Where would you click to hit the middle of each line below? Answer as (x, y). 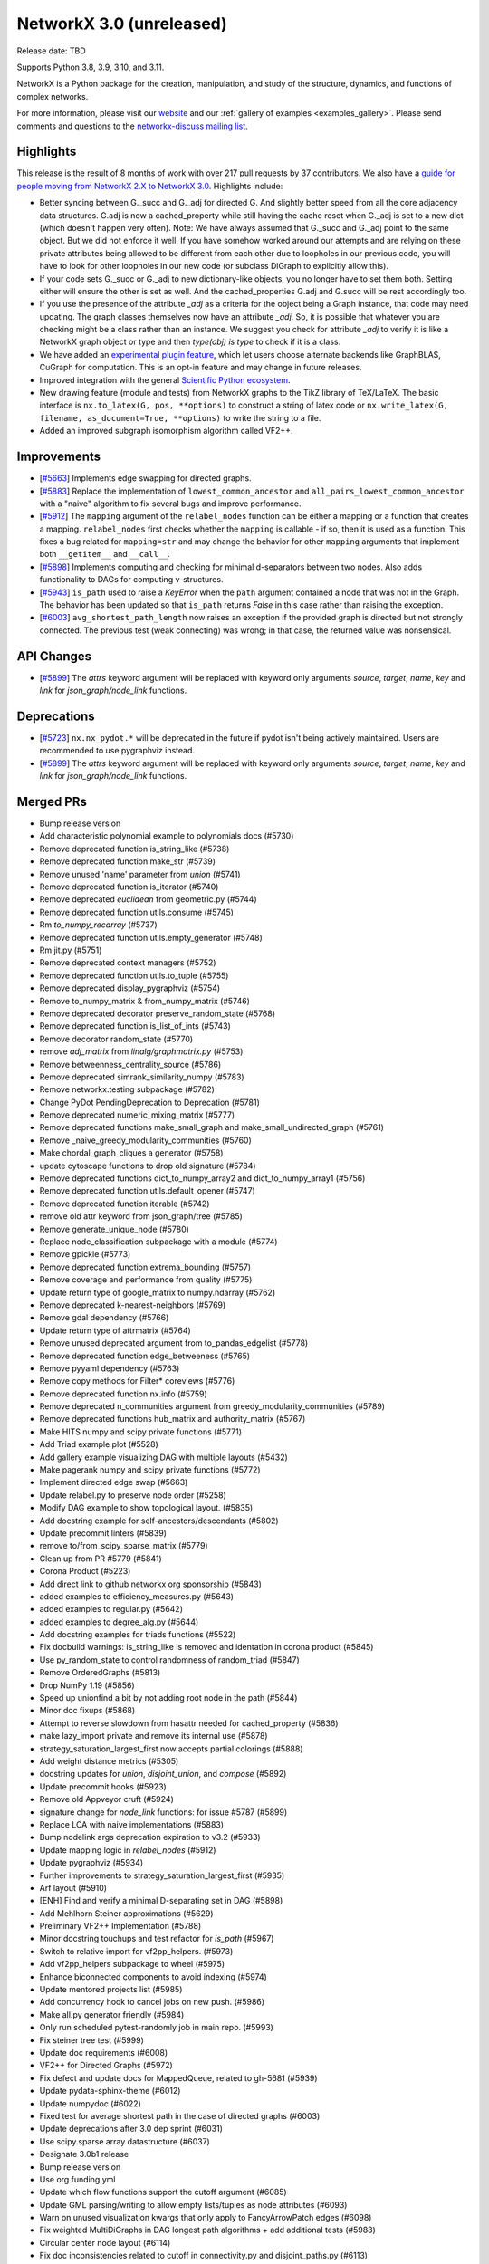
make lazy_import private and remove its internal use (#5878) (153, 1736)
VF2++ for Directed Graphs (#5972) (106, 2066)
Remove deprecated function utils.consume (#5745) (137, 912)
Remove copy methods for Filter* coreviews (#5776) (137, 1381)
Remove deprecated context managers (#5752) (128, 963)
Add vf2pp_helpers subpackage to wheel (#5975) (132, 1964)
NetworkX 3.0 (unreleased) (122, 24)
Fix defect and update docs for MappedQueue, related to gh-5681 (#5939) (178, 2077)
